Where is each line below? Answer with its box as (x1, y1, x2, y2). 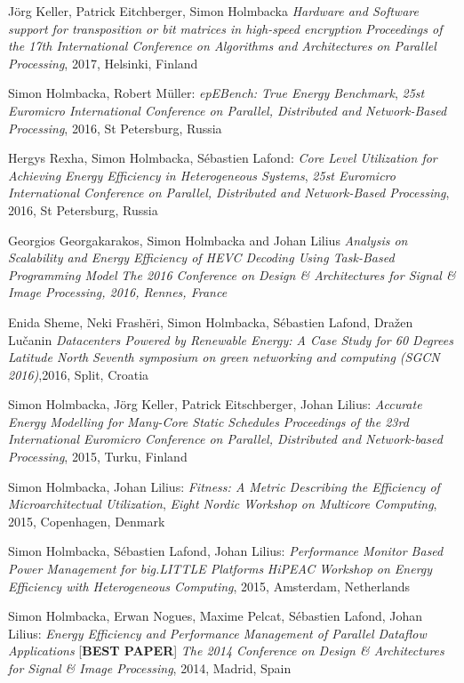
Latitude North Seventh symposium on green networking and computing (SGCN (8, 348, 440, 366)
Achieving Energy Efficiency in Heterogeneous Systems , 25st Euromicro (8, 165, 396, 184)
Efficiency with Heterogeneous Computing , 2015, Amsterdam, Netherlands (8, 576, 411, 595)
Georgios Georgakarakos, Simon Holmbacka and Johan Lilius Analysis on (8, 230, 408, 249)
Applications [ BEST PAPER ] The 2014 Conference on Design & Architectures (8, 641, 444, 660)
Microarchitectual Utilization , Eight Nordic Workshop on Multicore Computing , (8, 494, 437, 513)
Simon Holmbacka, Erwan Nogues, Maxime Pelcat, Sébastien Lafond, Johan (8, 607, 423, 625)
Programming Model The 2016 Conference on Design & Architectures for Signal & (8, 265, 456, 284)
